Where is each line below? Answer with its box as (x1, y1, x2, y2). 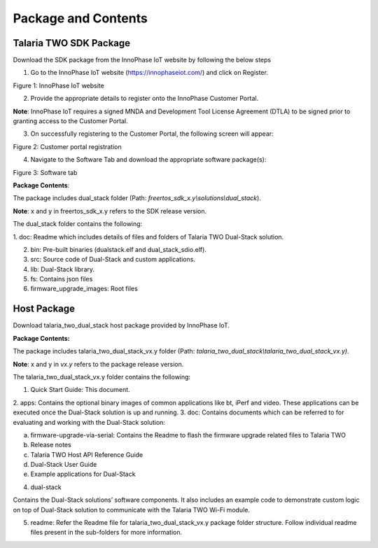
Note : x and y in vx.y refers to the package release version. (13, 360, 184, 368)
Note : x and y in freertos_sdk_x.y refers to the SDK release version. (13, 206, 206, 215)
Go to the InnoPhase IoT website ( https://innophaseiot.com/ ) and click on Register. (30, 69, 269, 77)
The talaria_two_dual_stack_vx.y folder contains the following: (13, 372, 191, 381)
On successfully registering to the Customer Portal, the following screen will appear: (30, 129, 274, 138)
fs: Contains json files (30, 275, 93, 283)
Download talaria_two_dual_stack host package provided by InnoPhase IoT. (13, 321, 230, 330)
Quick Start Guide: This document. (30, 386, 130, 394)
